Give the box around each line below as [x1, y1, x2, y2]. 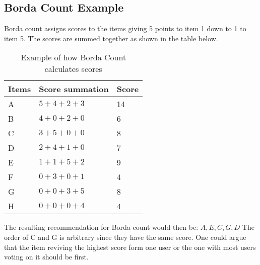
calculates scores [44, 63, 102, 75]
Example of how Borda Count [21, 51, 126, 63]
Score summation [39, 83, 109, 95]
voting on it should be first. [4, 251, 89, 262]
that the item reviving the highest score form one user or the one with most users [4, 241, 256, 252]
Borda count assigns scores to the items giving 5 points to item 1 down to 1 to [4, 23, 246, 34]
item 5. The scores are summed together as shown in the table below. [4, 33, 218, 43]
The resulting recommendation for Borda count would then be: [4, 222, 199, 232]
